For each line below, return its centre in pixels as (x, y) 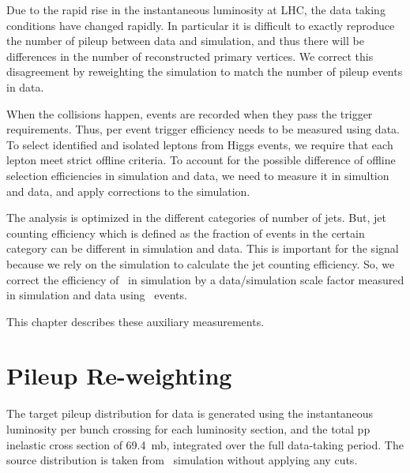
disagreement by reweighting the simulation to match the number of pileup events (205, 71)
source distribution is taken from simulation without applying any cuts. (182, 460)
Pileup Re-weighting (119, 375)
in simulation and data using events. (97, 295)
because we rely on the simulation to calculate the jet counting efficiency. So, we (201, 263)
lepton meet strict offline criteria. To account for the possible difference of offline (201, 160)
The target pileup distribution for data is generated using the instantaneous (190, 413)
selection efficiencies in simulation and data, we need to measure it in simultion (198, 175)
